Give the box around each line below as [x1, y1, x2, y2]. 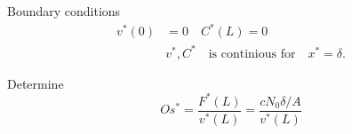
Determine [7, 74, 64, 92]
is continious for [208, 47, 296, 60]
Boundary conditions [7, 2, 121, 20]
